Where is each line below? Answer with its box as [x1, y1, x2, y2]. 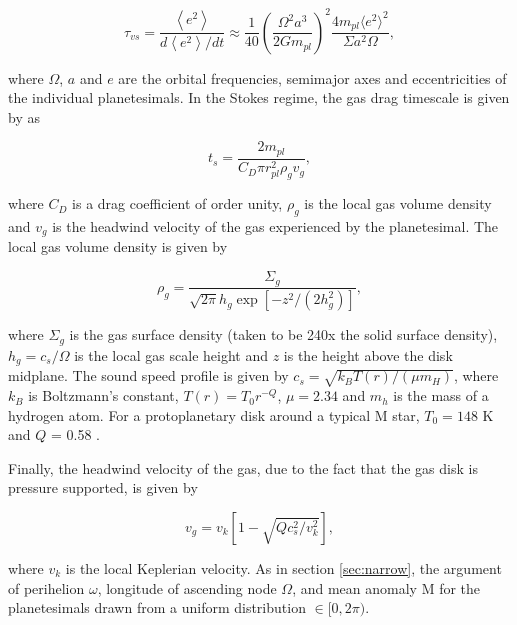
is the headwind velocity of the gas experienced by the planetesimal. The [52, 216, 499, 237]
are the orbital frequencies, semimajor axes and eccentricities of [118, 67, 507, 88]
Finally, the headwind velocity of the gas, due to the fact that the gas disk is [8, 457, 478, 478]
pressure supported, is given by [8, 477, 198, 498]
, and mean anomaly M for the [292, 577, 481, 598]
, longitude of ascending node [97, 577, 277, 598]
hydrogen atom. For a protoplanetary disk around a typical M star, [8, 404, 420, 425]
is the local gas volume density [304, 193, 492, 214]
